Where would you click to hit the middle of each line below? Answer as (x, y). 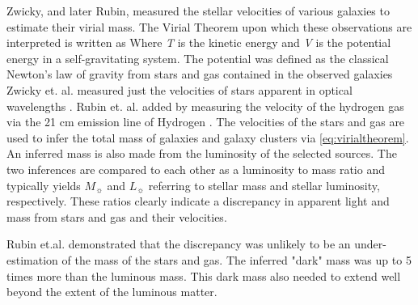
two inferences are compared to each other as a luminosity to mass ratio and (196, 169)
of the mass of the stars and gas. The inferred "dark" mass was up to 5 (236, 259)
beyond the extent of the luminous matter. (112, 292)
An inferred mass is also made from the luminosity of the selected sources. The (202, 153)
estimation (32, 259)
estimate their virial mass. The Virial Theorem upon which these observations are (209, 26)
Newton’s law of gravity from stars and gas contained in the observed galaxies (200, 74)
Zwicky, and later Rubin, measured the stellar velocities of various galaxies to (198, 11)
